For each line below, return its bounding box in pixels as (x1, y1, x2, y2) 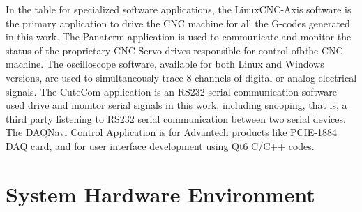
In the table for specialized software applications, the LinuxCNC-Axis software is (6, 2, 352, 16)
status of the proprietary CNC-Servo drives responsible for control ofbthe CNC (6, 43, 343, 57)
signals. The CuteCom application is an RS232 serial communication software (6, 84, 338, 98)
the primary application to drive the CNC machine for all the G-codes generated (6, 15, 350, 30)
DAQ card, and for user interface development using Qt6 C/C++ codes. (6, 138, 315, 153)
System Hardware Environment (6, 179, 315, 208)
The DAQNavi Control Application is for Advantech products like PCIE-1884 (6, 125, 337, 139)
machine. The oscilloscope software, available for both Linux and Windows (6, 56, 324, 71)
